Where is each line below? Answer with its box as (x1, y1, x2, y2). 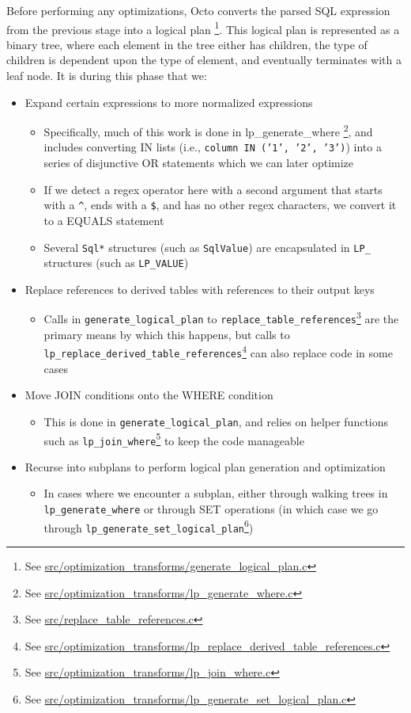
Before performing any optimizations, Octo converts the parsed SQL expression (6, 2, 390, 18)
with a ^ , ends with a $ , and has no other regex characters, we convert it (43, 196, 397, 213)
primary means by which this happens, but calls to (43, 326, 290, 342)
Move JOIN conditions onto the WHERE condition (25, 387, 273, 403)
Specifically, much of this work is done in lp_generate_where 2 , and (43, 121, 373, 139)
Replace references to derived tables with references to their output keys (25, 280, 375, 297)
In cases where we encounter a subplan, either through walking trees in (43, 485, 388, 501)
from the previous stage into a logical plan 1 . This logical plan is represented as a (6, 18, 400, 37)
